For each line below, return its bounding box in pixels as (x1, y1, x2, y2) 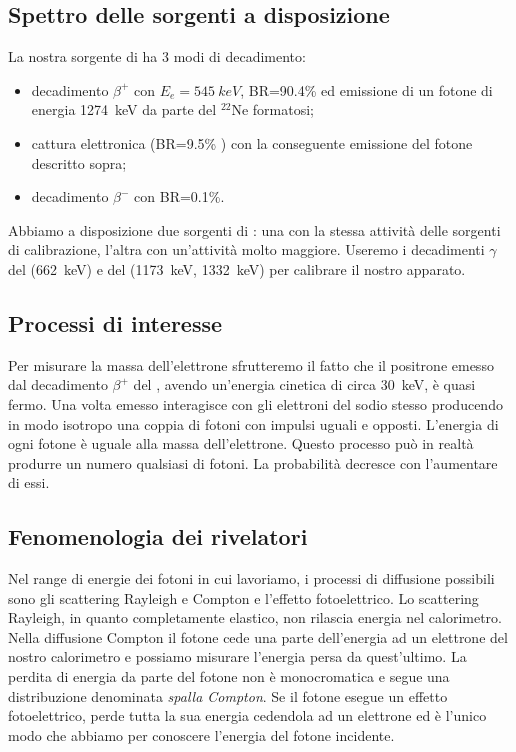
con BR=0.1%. (134, 186, 225, 207)
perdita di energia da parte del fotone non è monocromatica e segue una (8, 666, 450, 687)
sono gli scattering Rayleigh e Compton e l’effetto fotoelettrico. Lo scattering (8, 587, 479, 608)
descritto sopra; (31, 152, 127, 173)
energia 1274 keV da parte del (31, 99, 217, 120)
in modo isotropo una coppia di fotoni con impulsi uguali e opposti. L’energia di (8, 413, 499, 434)
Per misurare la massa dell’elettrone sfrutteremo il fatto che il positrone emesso (8, 354, 494, 375)
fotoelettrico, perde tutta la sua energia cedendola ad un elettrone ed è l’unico (8, 705, 487, 726)
